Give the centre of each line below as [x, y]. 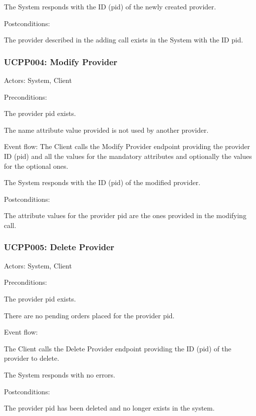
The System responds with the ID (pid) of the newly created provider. [110, 6]
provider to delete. [32, 358]
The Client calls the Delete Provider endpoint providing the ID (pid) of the [118, 348]
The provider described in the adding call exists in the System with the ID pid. [124, 40]
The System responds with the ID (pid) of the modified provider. [102, 182]
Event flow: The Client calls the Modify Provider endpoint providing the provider [127, 146]
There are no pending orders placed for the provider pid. [89, 315]
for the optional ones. [36, 166]
